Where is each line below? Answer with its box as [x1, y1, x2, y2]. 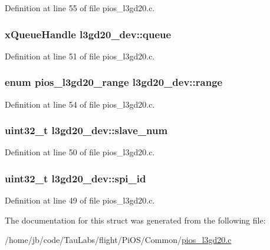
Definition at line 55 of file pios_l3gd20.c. [5, 2, 155, 14]
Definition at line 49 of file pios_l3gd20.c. [5, 194, 155, 206]
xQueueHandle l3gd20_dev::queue [5, 26, 172, 41]
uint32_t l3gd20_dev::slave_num [5, 123, 168, 138]
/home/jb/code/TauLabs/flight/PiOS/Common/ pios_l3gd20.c [5, 234, 232, 246]
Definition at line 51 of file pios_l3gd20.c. [5, 49, 155, 62]
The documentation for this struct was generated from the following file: [5, 214, 266, 226]
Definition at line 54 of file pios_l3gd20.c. [5, 98, 155, 110]
